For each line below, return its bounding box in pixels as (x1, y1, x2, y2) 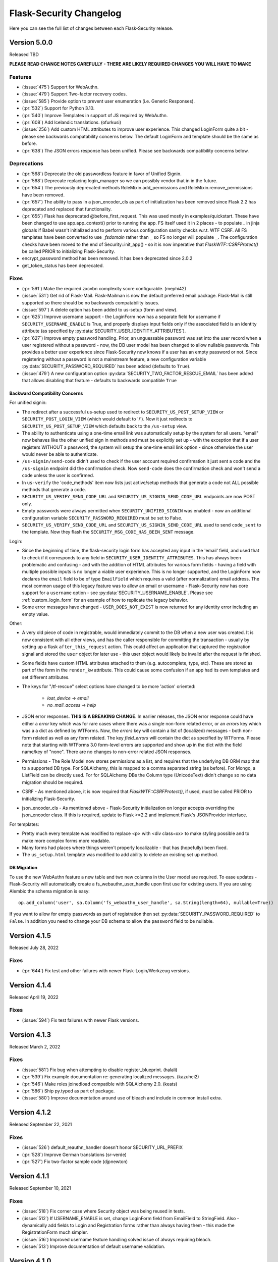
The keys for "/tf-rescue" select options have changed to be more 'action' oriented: (22, 683, 196, 690)
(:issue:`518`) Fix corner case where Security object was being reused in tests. (22, 1208, 185, 1214)
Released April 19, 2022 (9, 994, 59, 1000)
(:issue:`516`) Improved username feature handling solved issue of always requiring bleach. (22, 1236, 212, 1242)
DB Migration (9, 865, 38, 871)
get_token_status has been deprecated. (22, 262, 104, 269)
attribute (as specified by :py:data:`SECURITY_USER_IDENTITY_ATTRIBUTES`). (22, 328, 186, 334)
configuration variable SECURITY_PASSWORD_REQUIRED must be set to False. (22, 515, 183, 521)
